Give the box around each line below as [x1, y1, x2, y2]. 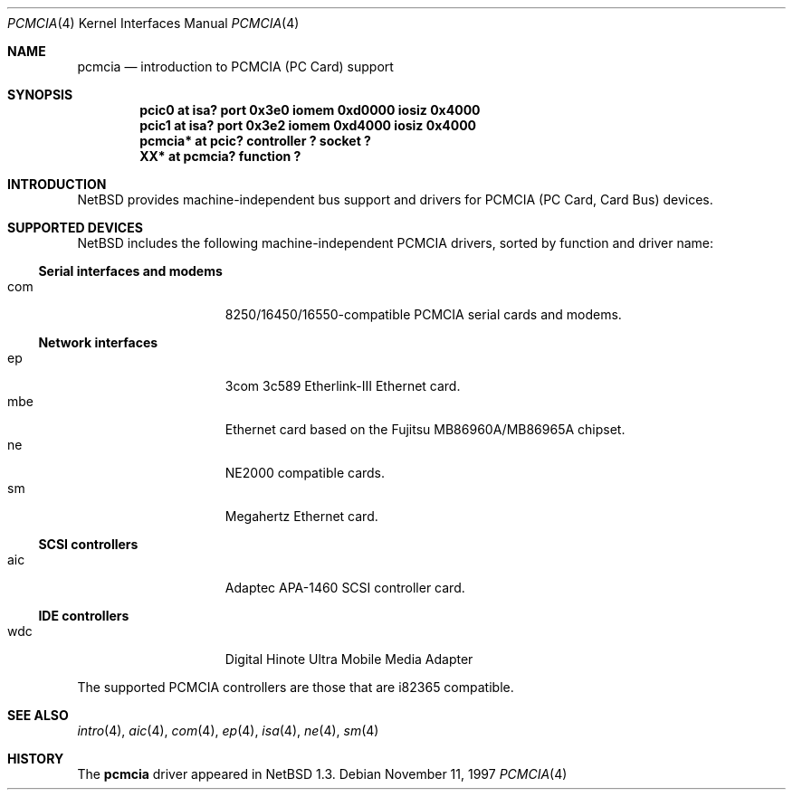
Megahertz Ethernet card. [225, 508, 378, 524]
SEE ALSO [7, 707, 69, 723]
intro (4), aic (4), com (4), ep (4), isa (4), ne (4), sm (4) [77, 723, 379, 738]
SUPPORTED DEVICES [7, 220, 143, 235]
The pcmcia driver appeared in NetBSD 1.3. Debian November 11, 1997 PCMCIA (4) [77, 766, 568, 782]
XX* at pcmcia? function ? [139, 148, 301, 164]
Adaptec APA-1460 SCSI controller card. [225, 580, 465, 595]
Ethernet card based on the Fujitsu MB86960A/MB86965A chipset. [225, 422, 626, 437]
